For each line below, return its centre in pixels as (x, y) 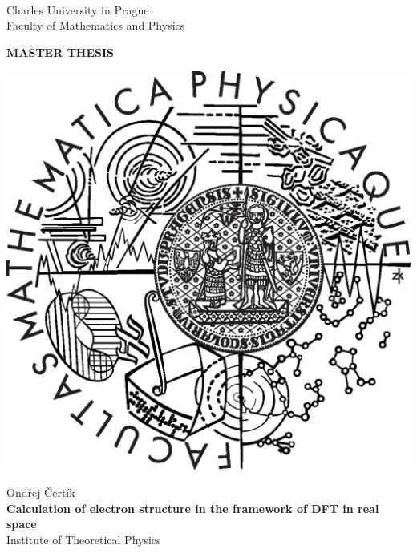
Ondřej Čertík (41, 492)
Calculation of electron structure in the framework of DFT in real (193, 508)
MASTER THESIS (61, 52)
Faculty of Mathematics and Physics (96, 25)
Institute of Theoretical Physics (84, 539)
